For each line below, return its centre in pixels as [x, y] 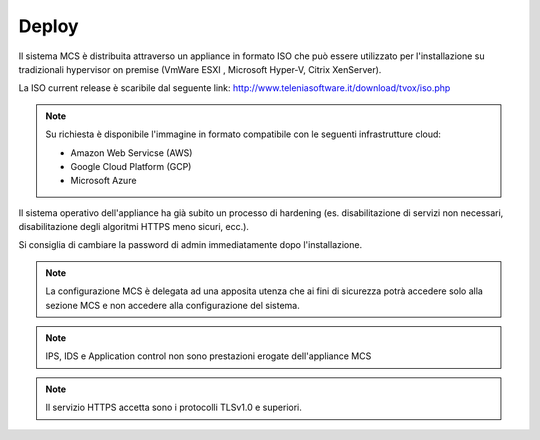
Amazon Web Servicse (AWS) [131, 152]
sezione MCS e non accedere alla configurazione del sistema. [172, 305]
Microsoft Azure [103, 181]
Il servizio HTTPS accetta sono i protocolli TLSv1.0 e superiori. [173, 407]
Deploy [48, 26]
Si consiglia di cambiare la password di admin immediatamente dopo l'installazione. [190, 245]
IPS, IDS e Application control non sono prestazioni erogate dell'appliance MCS [208, 356]
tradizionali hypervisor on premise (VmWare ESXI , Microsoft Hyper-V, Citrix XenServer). [200, 69]
